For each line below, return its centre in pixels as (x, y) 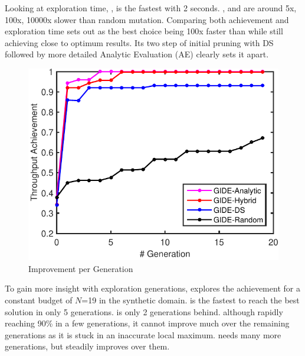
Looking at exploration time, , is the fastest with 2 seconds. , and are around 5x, (151, 8)
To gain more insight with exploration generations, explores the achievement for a (152, 288)
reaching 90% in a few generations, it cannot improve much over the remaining (147, 323)
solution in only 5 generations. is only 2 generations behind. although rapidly (144, 311)
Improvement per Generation (81, 268)
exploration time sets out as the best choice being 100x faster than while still (144, 31)
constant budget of (39, 300)
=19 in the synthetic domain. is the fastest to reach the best (191, 300)
